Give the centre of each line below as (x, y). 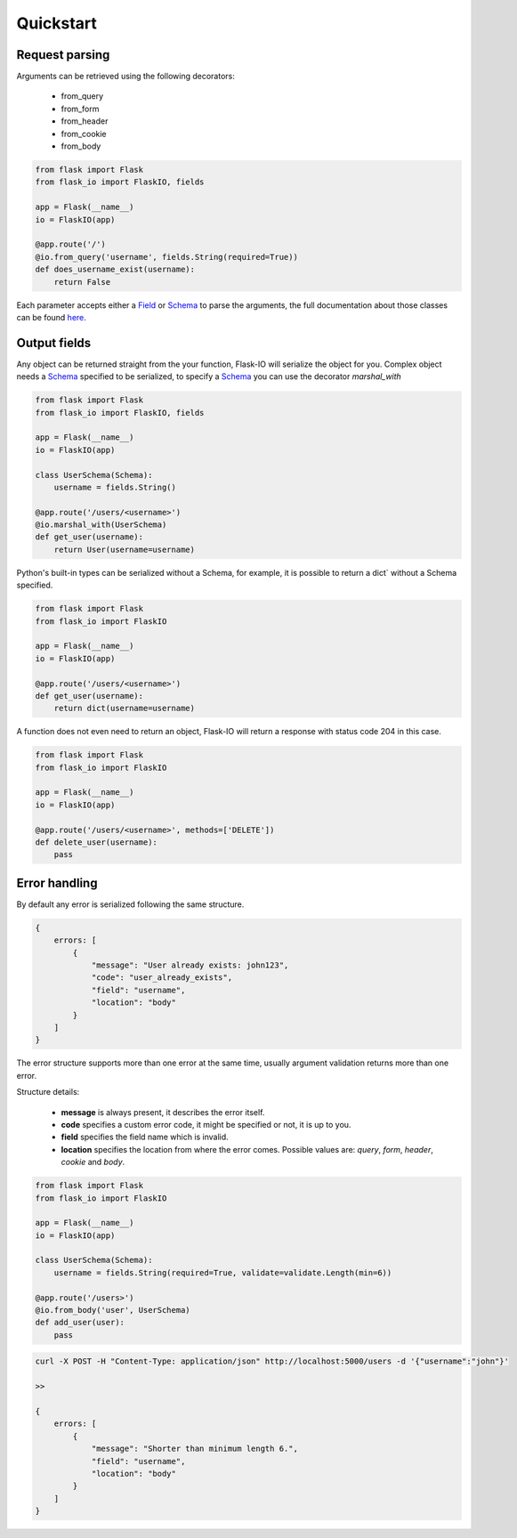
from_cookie (84, 134)
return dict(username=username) (125, 708)
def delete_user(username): (96, 842)
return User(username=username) (125, 549)
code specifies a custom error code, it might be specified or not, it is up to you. (206, 1124)
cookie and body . (93, 1162)
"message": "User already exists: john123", (190, 965)
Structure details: (48, 1092)
